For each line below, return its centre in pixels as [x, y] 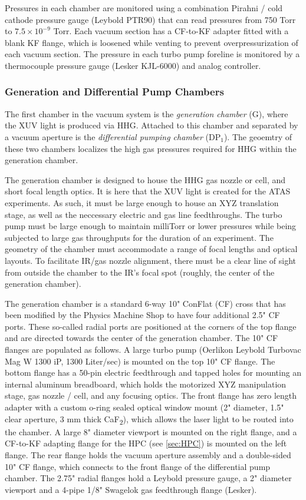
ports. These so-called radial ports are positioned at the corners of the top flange [151, 326]
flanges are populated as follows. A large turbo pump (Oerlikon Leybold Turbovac [153, 350]
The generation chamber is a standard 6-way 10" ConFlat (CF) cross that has [145, 303]
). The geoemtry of [258, 136]
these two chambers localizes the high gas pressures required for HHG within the [151, 148]
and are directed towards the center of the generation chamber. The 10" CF [142, 338]
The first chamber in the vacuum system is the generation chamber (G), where [147, 113]
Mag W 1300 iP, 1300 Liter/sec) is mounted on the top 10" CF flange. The [140, 361]
